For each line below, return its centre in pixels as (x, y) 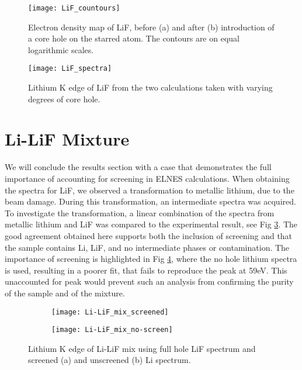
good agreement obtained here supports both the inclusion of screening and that (149, 235)
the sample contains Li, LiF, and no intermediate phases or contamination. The (147, 247)
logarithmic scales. (61, 49)
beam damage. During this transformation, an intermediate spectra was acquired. (150, 201)
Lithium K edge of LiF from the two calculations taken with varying (150, 87)
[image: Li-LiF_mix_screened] (110, 312)
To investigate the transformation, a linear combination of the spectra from (140, 212)
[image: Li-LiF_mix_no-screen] (112, 330)
